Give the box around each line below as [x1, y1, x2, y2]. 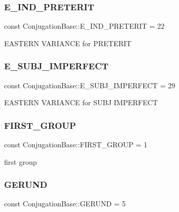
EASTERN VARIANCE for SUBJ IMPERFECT [4, 97, 158, 108]
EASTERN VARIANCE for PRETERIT [4, 37, 131, 48]
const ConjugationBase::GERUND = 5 [4, 198, 126, 209]
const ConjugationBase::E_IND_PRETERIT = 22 [4, 21, 165, 31]
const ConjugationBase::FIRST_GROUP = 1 [4, 139, 148, 150]
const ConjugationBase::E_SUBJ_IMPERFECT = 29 [4, 80, 175, 90]
